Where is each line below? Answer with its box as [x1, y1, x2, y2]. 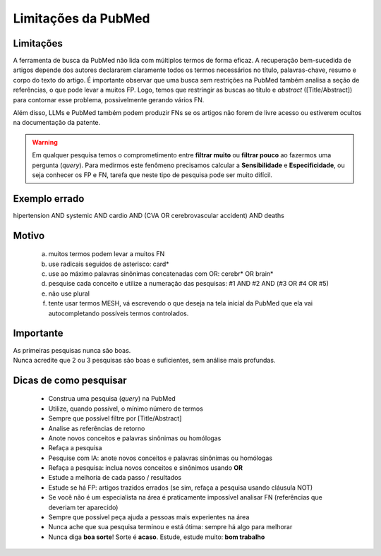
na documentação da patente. [13, 119, 101, 127]
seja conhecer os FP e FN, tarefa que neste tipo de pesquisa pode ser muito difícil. [32, 170, 273, 179]
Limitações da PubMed [13, 11, 151, 26]
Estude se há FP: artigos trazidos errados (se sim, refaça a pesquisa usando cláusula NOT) [48, 483, 313, 492]
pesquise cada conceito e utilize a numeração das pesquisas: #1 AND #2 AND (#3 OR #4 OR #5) [48, 279, 329, 288]
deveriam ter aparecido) [48, 503, 119, 512]
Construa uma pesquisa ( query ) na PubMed [48, 394, 176, 403]
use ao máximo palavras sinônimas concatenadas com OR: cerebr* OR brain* [48, 270, 274, 278]
